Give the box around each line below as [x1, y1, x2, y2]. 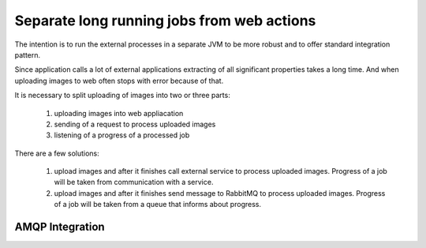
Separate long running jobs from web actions [14, 12, 316, 29]
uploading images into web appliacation [54, 108, 184, 118]
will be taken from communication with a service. [54, 178, 214, 187]
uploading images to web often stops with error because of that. [14, 76, 224, 85]
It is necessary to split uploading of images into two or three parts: [14, 91, 230, 100]
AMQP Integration [14, 220, 106, 234]
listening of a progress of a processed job [54, 130, 190, 140]
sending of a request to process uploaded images [54, 119, 216, 129]
